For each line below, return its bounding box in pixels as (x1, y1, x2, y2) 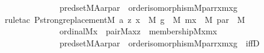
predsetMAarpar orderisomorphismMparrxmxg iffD (59, 36, 260, 49)
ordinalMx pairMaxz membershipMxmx (59, 25, 217, 37)
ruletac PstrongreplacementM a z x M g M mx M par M (5, 13, 245, 25)
